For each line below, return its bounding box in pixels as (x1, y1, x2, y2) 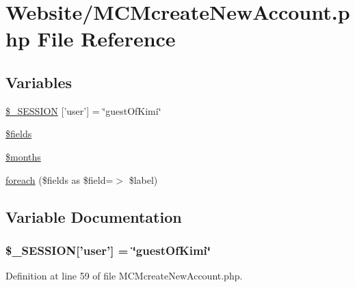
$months (5, 149, 41, 163)
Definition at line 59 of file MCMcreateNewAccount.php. (5, 269, 243, 283)
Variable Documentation (5, 206, 182, 227)
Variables (5, 71, 73, 92)
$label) (129, 172, 158, 187)
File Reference (37, 25, 176, 53)
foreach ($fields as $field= (5, 172, 114, 187)
